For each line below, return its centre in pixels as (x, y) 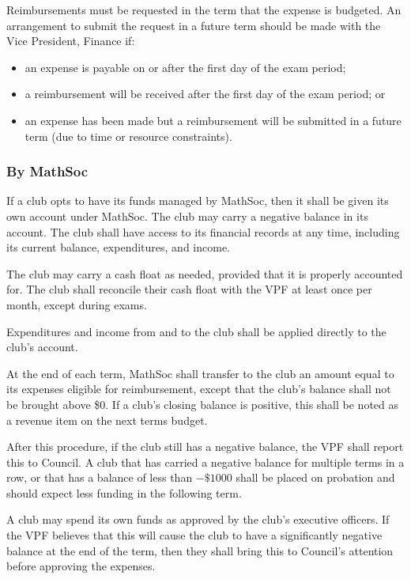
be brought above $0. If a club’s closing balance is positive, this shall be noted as (203, 404)
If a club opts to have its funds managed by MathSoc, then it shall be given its (198, 201)
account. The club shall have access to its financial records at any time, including (203, 231)
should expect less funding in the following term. (124, 492)
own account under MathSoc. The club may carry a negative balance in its (187, 216)
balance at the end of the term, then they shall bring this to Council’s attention (200, 550)
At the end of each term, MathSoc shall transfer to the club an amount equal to (200, 373)
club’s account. (42, 347)
